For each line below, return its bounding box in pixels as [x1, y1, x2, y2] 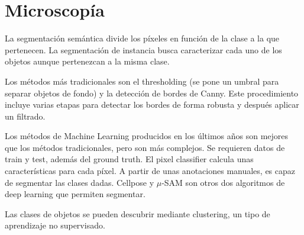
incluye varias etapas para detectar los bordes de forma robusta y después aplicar [5, 98, 299, 111]
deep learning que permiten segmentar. [5, 188, 145, 200]
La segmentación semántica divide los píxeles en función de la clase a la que [5, 32, 280, 44]
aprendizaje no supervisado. [5, 219, 105, 231]
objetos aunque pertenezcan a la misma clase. [5, 55, 170, 67]
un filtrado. [5, 110, 46, 122]
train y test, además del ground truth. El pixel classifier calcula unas [5, 153, 254, 165]
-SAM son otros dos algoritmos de [161, 176, 285, 188]
